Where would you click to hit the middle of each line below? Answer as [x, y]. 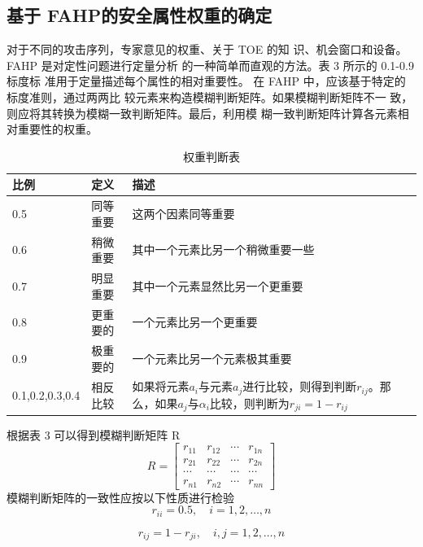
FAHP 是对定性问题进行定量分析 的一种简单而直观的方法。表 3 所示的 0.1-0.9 [210, 65]
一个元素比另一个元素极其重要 [212, 358]
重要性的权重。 [57, 129]
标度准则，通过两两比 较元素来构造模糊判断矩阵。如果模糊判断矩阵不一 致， [210, 96]
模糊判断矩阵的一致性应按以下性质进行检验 [120, 497]
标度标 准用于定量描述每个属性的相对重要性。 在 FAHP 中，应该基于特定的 [206, 81]
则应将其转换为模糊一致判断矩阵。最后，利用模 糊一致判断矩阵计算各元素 [202, 113]
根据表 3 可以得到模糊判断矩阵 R [94, 434]
